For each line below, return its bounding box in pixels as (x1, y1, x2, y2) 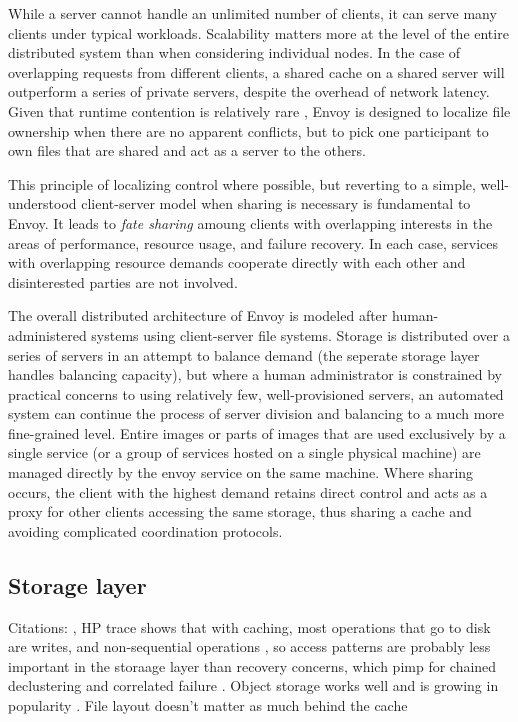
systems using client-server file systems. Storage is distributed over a (91, 324, 510, 345)
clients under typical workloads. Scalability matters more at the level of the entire (8, 22, 509, 43)
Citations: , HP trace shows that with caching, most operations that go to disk (8, 616, 491, 637)
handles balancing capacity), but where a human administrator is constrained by (8, 364, 503, 385)
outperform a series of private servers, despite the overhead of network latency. (8, 81, 490, 102)
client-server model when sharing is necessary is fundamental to (81, 193, 471, 214)
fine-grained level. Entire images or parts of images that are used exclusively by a (8, 422, 506, 443)
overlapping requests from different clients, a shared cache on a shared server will (8, 61, 505, 82)
